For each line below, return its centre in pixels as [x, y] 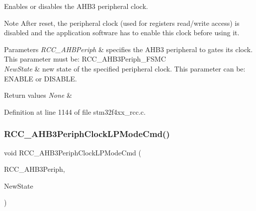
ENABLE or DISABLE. [41, 78]
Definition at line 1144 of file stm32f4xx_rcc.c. [75, 111]
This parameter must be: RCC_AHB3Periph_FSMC [85, 59]
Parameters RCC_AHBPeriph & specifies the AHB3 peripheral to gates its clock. [128, 49]
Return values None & [38, 95]
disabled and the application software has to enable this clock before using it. [122, 33]
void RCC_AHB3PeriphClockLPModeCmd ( [73, 152]
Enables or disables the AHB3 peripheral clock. [76, 6]
